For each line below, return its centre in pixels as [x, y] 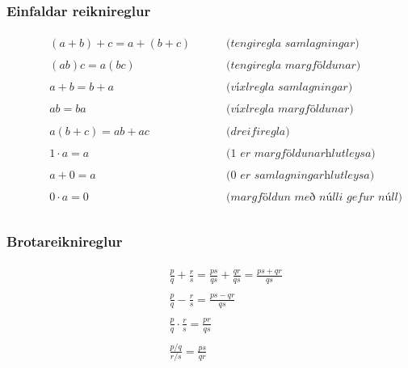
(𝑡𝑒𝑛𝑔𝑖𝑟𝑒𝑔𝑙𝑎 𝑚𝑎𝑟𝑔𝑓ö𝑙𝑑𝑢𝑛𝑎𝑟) [294, 66]
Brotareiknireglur [65, 241]
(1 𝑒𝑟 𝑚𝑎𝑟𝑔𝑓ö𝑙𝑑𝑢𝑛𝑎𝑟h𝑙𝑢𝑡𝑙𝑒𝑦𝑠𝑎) [301, 153]
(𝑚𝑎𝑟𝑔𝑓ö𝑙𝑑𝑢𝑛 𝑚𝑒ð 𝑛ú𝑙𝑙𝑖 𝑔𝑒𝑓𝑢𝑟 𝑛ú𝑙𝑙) [315, 197]
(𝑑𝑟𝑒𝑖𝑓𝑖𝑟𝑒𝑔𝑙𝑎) [258, 131]
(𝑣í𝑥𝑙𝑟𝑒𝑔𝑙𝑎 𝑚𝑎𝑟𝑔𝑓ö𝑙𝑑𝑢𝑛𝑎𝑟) [290, 110]
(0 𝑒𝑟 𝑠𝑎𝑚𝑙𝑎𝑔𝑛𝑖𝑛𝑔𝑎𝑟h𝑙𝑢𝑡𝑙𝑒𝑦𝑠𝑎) [301, 175]
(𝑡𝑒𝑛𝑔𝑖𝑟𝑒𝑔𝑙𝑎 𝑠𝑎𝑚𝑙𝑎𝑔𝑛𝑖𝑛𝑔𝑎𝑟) [293, 44]
